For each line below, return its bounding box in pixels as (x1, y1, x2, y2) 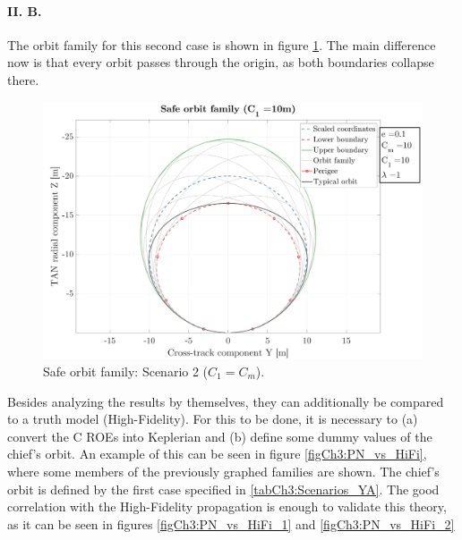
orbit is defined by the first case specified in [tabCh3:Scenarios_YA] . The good (7, 479, 440, 498)
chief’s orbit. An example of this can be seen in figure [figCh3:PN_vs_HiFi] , (7, 444, 427, 463)
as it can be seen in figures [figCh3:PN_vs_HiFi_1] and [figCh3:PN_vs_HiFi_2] (7, 514, 455, 533)
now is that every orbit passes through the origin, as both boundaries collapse (7, 53, 434, 72)
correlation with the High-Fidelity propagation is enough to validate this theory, (7, 497, 447, 516)
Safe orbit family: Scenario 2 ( (43, 361, 209, 380)
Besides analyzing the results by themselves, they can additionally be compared (7, 392, 444, 410)
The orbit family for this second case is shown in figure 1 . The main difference (7, 35, 436, 54)
